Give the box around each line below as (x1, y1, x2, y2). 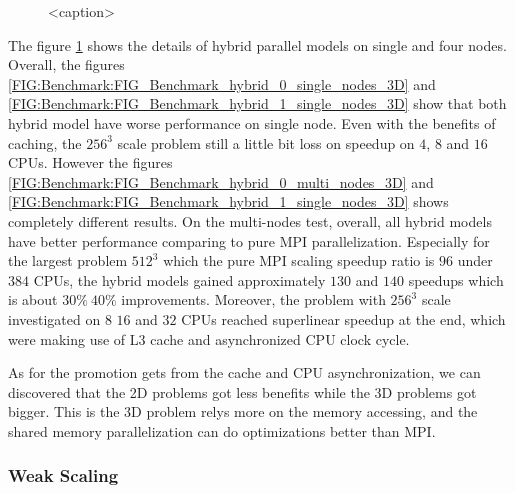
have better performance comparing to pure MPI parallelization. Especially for (8, 230, 490, 251)
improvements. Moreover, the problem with (121, 289, 386, 310)
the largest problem (8, 250, 128, 271)
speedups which (408, 269, 504, 290)
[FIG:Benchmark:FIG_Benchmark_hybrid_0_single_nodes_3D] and (8, 73, 436, 94)
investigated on (8, 308, 101, 329)
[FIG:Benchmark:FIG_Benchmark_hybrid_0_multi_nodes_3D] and (8, 171, 434, 192)
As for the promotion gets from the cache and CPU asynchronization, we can (8, 362, 481, 383)
